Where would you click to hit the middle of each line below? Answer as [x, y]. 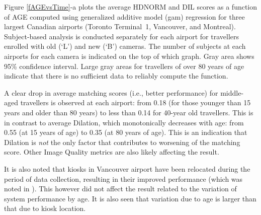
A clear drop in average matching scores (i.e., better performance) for [111, 92]
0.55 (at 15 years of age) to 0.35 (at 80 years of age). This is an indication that [126, 132]
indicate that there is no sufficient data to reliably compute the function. [116, 76]
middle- [232, 92]
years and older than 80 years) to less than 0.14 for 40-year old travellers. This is [129, 112]
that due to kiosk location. [45, 208]
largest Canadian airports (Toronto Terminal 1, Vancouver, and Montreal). [120, 26]
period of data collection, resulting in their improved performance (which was [123, 178]
